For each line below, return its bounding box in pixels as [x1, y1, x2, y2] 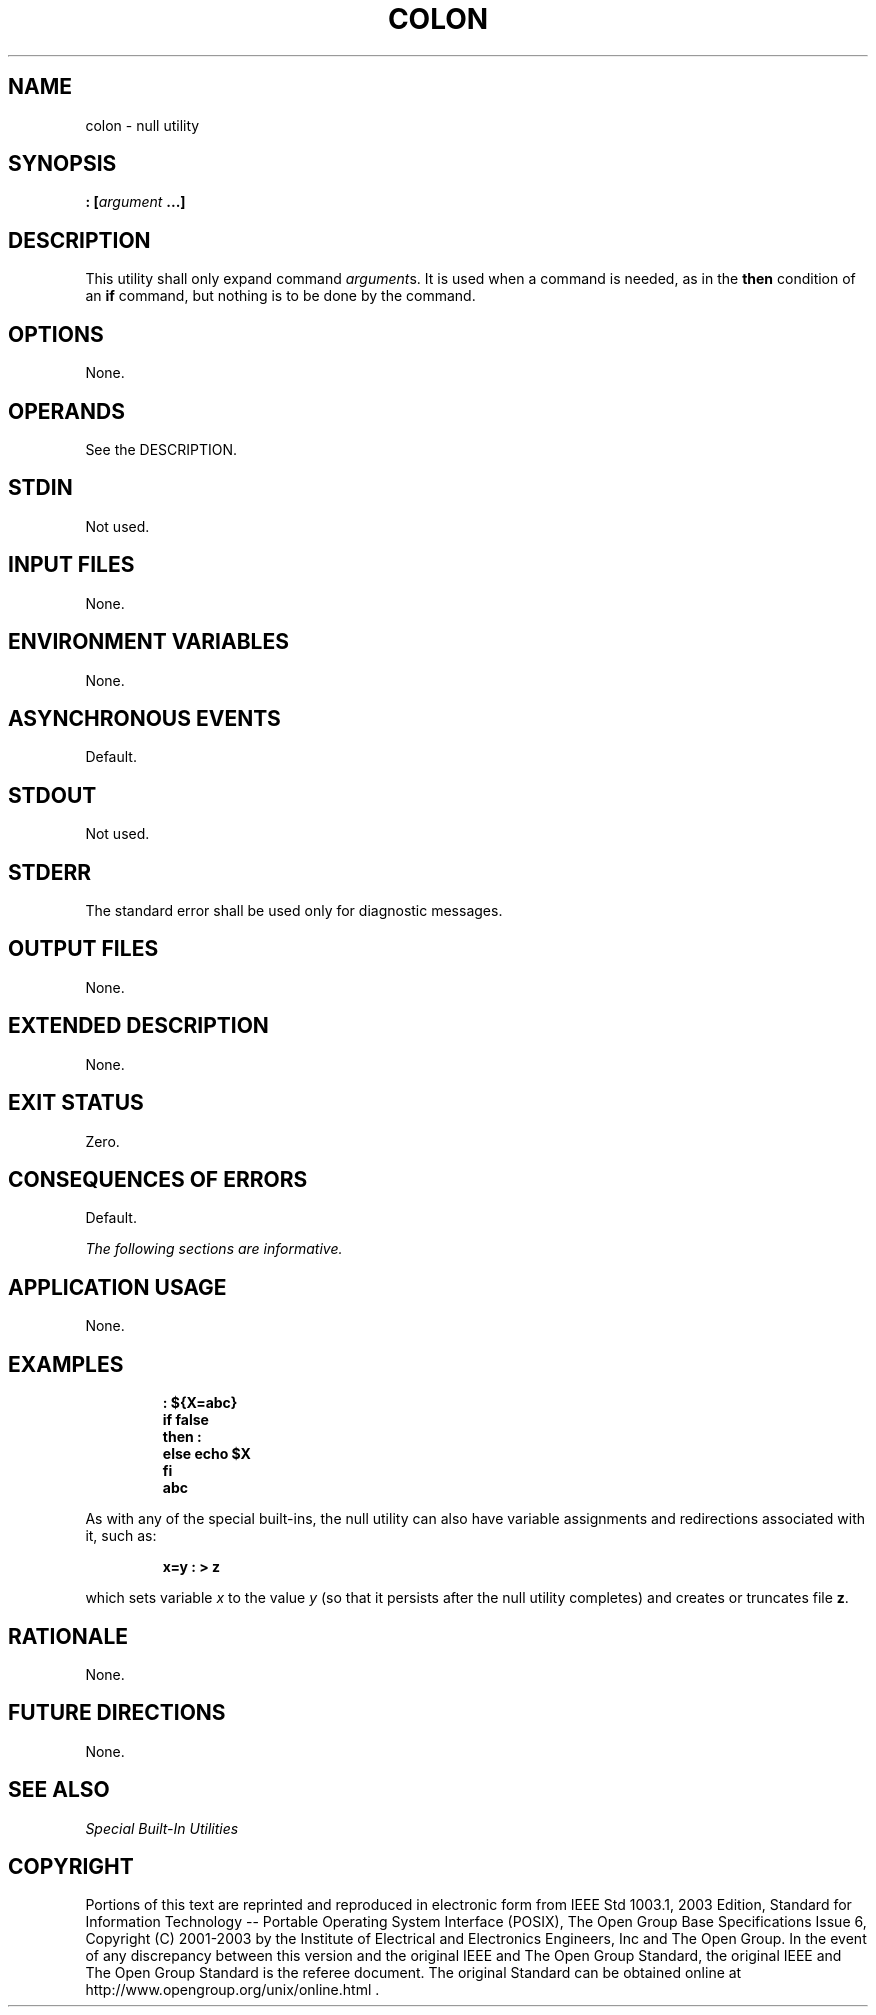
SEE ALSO [8, 1777, 110, 1803]
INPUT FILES [8, 552, 135, 578]
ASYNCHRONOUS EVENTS [8, 705, 281, 731]
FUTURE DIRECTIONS [8, 1700, 226, 1726]
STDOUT [8, 782, 97, 808]
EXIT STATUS [8, 1090, 144, 1116]
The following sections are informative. [85, 1240, 343, 1258]
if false [162, 1411, 209, 1429]
